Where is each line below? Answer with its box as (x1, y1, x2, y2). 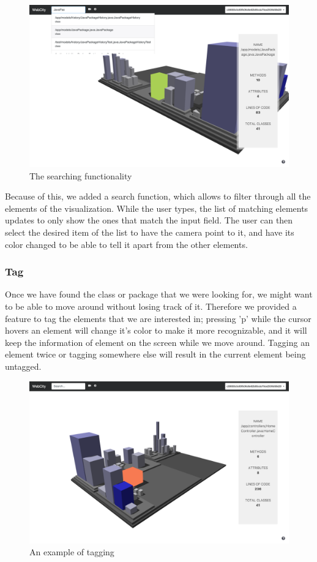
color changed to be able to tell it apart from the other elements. (5, 238, 248, 250)
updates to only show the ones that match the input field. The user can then (5, 214, 293, 227)
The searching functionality (29, 169, 132, 182)
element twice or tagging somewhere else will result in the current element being (5, 348, 306, 361)
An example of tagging (29, 545, 114, 558)
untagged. (5, 359, 42, 372)
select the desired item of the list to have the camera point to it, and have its (5, 225, 294, 238)
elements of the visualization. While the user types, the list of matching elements (5, 201, 308, 214)
